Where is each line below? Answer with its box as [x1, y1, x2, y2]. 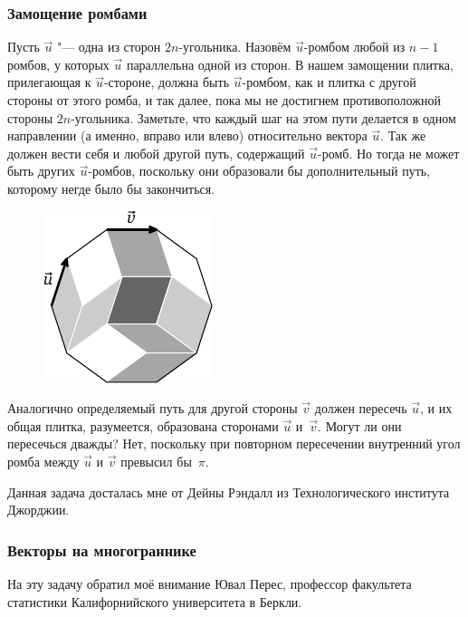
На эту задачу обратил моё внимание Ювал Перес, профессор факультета [7, 574, 412, 593]
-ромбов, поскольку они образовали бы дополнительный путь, [88, 161, 431, 180]
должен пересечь [314, 399, 407, 418]
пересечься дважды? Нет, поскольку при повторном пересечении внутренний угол [7, 434, 461, 453]
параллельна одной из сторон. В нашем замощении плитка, [126, 54, 454, 73]
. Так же [380, 126, 426, 145]
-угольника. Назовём [178, 37, 291, 56]
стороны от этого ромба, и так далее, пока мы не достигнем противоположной [7, 91, 441, 109]
